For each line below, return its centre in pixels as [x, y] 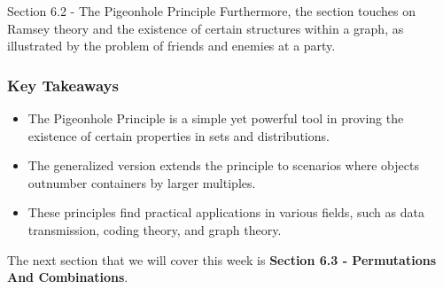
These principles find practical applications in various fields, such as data [226, 212]
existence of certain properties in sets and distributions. [179, 135]
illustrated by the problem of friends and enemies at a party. [171, 46]
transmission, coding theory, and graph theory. [155, 229]
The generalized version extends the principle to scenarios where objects [223, 165]
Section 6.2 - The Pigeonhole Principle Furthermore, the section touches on [211, 11]
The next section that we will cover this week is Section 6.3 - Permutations [222, 259]
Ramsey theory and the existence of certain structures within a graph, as [206, 28]
